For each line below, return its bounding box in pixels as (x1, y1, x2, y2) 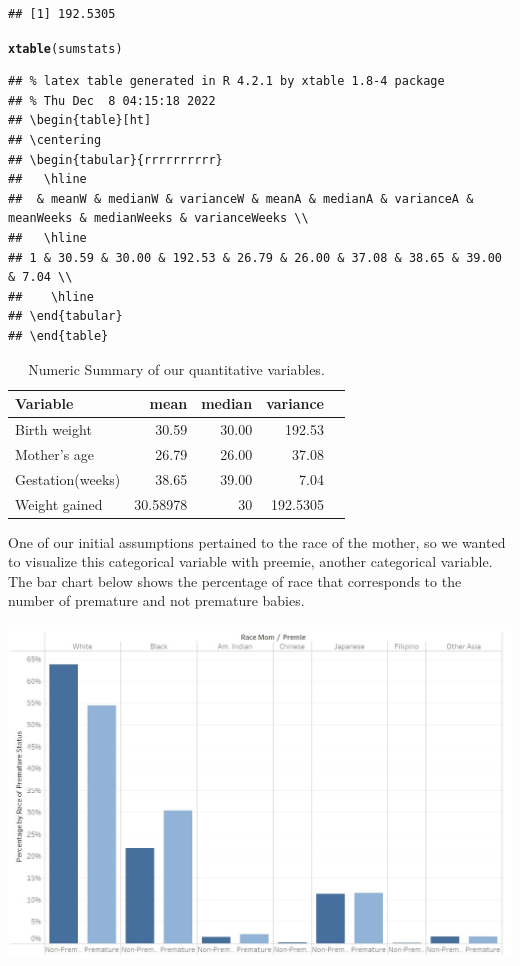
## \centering (8, 133, 102, 148)
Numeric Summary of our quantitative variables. (28, 358, 325, 379)
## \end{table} (8, 328, 109, 343)
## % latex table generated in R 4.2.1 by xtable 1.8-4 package (8, 74, 445, 89)
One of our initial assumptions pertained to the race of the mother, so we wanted (8, 531, 506, 552)
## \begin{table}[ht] (8, 113, 152, 128)
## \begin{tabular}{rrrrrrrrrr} (8, 152, 223, 167)
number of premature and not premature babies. (8, 590, 305, 611)
